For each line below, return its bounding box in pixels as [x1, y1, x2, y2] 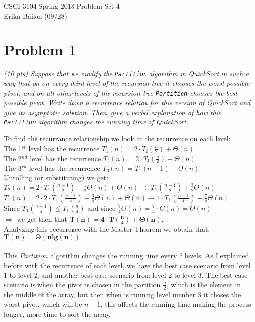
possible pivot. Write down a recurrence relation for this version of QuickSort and [4, 97, 251, 108]
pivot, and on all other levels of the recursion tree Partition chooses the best [4, 87, 238, 98]
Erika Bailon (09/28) [4, 10, 68, 21]
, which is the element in [166, 279, 241, 289]
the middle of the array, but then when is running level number [4, 289, 195, 299]
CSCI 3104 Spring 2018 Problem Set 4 [4, 1, 120, 11]
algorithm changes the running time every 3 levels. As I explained [50, 250, 249, 261]
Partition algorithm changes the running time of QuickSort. [4, 117, 189, 127]
